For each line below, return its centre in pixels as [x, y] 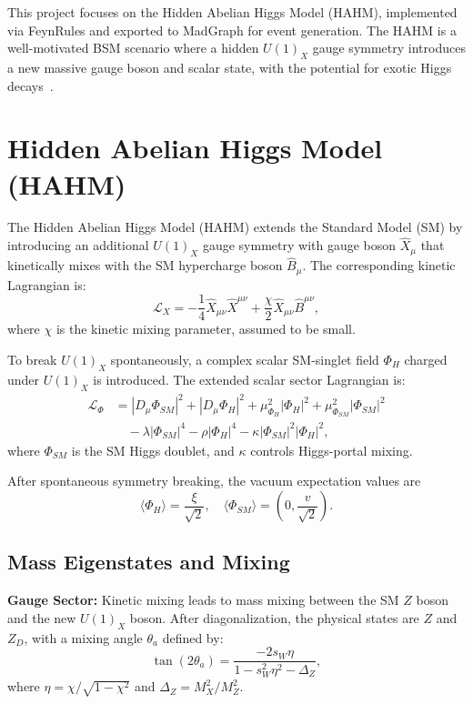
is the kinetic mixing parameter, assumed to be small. [206, 329]
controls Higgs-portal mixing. [332, 450]
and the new [42, 617]
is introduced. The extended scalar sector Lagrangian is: [249, 379]
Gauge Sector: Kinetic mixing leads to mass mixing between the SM [203, 600]
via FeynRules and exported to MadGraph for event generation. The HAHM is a [232, 30]
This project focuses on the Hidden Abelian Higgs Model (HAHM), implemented [232, 12]
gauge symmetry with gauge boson [299, 245]
